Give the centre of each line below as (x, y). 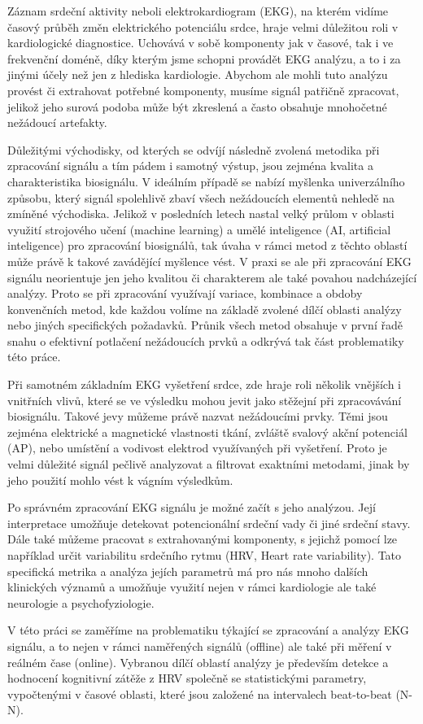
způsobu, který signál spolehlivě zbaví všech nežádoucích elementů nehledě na (201, 197)
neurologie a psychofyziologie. (81, 602)
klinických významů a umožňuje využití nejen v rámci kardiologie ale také (192, 587)
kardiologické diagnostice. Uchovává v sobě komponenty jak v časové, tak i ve (201, 43)
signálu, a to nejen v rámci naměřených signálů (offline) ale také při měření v (200, 645)
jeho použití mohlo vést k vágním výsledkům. (120, 480)
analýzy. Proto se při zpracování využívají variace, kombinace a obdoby (185, 293)
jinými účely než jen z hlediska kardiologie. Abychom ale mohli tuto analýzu (198, 74)
